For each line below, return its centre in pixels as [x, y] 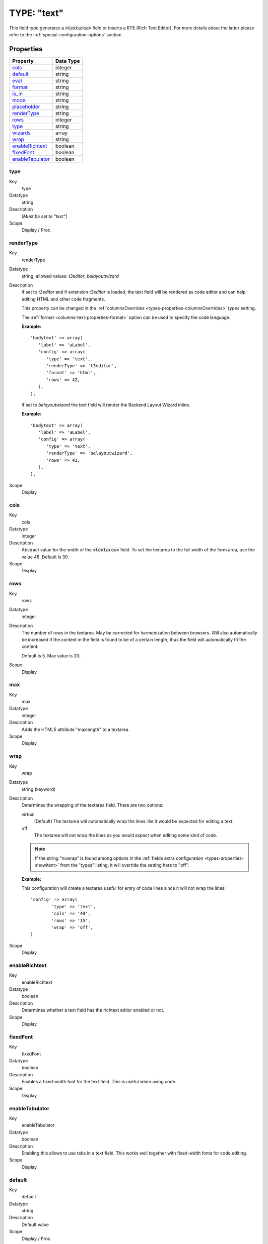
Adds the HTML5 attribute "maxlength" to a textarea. [76, 729]
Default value [35, 1225]
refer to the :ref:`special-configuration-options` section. [66, 34]
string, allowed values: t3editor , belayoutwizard [70, 276]
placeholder [26, 106]
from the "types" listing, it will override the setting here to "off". [125, 865]
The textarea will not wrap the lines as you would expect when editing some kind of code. [126, 835]
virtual [28, 814]
